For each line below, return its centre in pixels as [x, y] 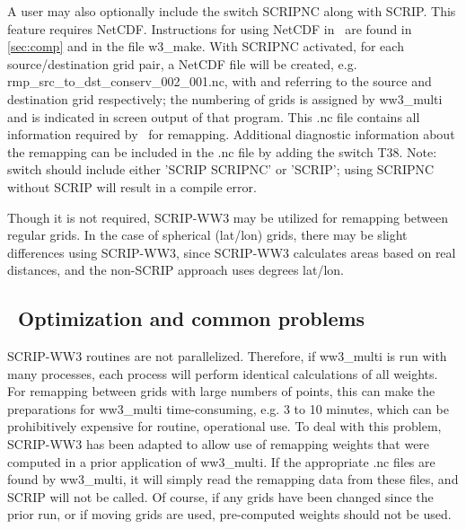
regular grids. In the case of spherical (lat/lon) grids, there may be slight [207, 235]
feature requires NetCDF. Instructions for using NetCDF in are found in [210, 28]
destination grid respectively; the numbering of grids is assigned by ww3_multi [225, 98]
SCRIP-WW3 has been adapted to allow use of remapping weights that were [219, 444]
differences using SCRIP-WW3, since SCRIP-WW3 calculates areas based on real [232, 252]
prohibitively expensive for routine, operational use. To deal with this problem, [224, 426]
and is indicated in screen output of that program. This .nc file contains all [214, 116]
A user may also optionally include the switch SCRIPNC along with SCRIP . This [232, 11]
